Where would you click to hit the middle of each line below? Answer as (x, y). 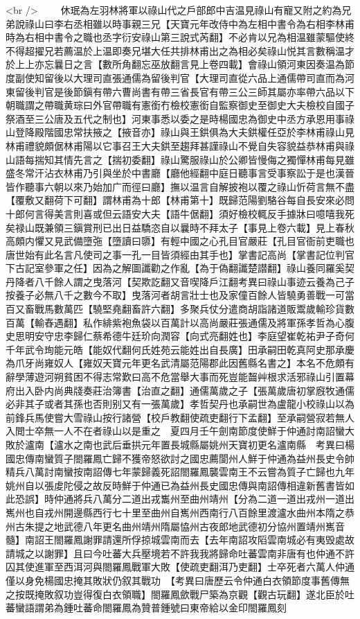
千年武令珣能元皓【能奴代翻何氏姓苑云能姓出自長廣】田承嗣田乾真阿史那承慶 (180, 349)
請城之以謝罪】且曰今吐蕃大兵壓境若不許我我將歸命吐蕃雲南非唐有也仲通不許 (180, 553)
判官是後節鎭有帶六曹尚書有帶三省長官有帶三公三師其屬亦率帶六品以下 (194, 91)
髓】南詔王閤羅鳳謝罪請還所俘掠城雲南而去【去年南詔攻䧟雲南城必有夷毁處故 (180, 540)
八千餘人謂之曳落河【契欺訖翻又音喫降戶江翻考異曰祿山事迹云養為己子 (194, 281)
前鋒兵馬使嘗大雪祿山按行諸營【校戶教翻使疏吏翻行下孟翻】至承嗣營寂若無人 (180, 417)
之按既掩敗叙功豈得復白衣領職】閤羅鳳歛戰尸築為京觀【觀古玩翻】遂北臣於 (175, 594)
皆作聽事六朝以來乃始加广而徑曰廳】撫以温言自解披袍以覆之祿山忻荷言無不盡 (180, 186)
